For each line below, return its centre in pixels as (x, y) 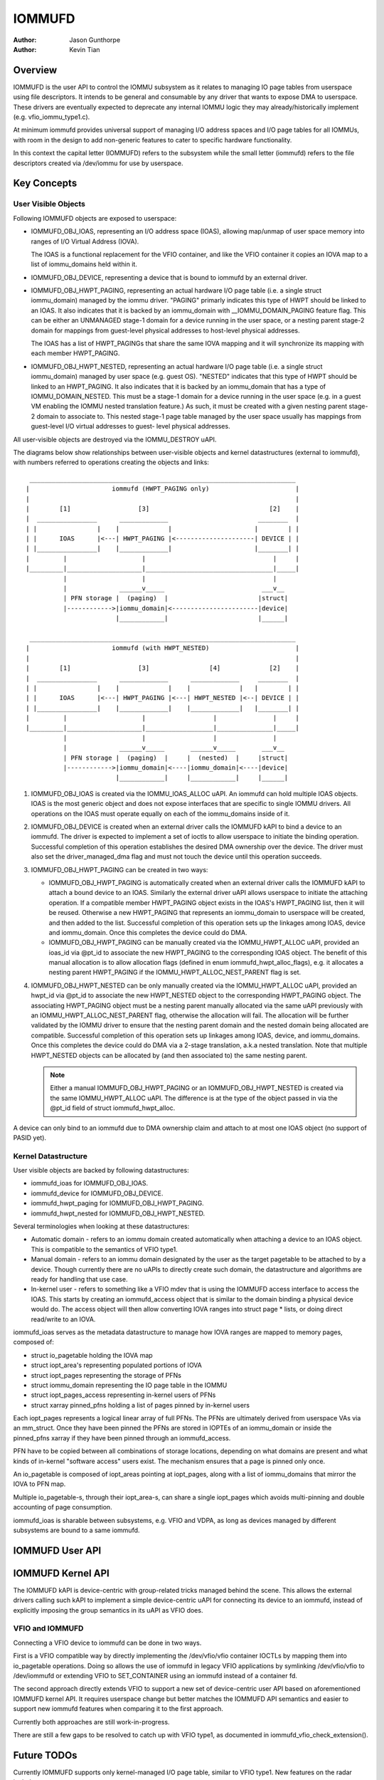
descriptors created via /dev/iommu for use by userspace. (98, 163)
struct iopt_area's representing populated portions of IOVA (116, 1365)
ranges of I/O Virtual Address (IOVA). (85, 241)
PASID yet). (30, 1137)
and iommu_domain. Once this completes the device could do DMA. (148, 932)
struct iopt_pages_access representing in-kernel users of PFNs (123, 1395)
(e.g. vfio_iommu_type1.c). (52, 117)
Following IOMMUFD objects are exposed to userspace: (95, 218)
